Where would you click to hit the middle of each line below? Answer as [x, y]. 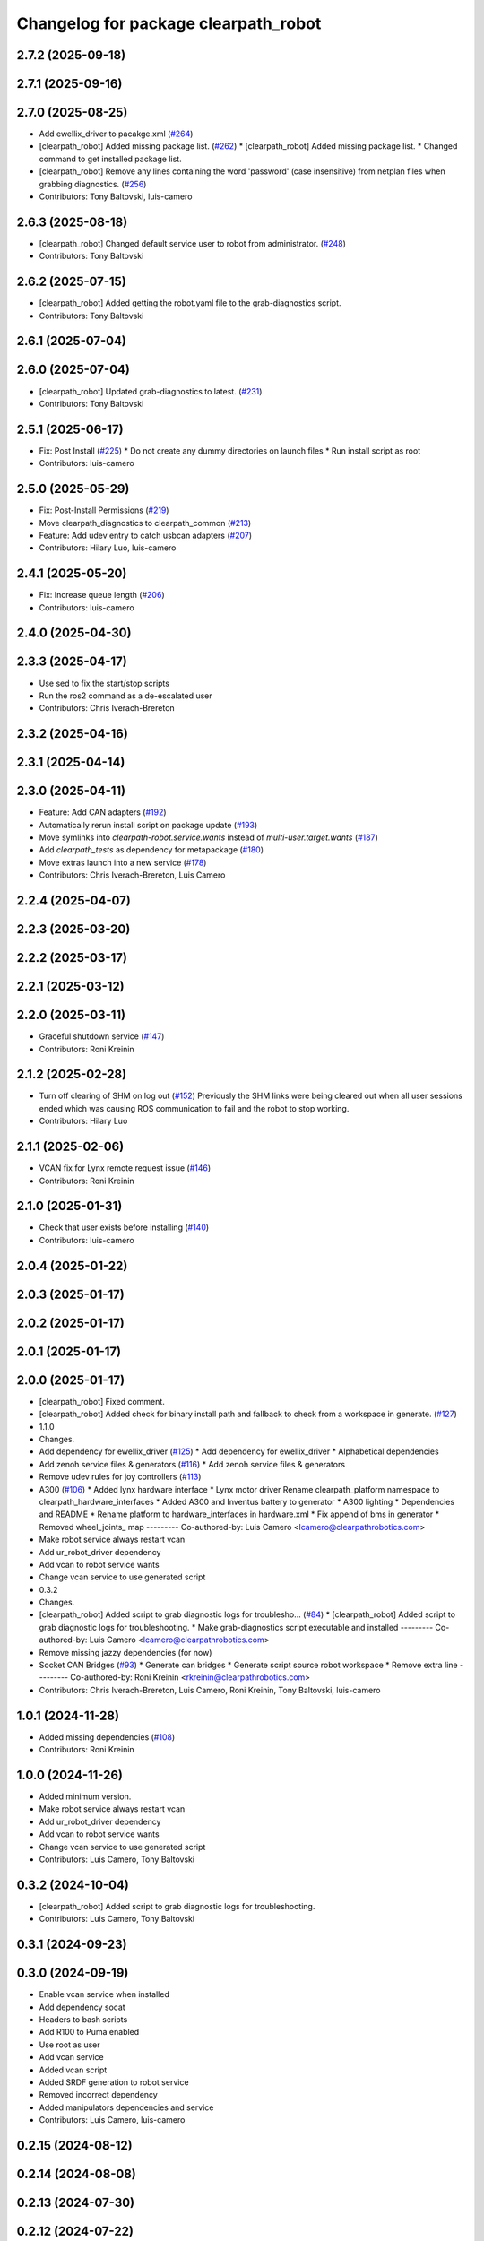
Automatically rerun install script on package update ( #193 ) [148, 825]
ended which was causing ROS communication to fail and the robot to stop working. [194, 1108]
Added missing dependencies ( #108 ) [107, 1737]
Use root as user [69, 2045]
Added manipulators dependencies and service [126, 2107]
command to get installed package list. [111, 159]
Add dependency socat [82, 2007]
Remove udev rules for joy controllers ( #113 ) [120, 1477]
